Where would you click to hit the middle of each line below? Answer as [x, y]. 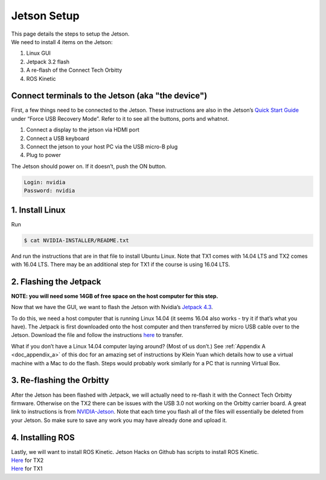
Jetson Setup [45, 16]
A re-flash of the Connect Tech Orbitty [74, 70]
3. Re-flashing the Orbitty [60, 380]
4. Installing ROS [43, 437]
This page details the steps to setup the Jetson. [70, 34]
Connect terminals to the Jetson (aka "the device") [109, 96]
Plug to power [44, 155]
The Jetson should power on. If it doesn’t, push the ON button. [89, 166]
